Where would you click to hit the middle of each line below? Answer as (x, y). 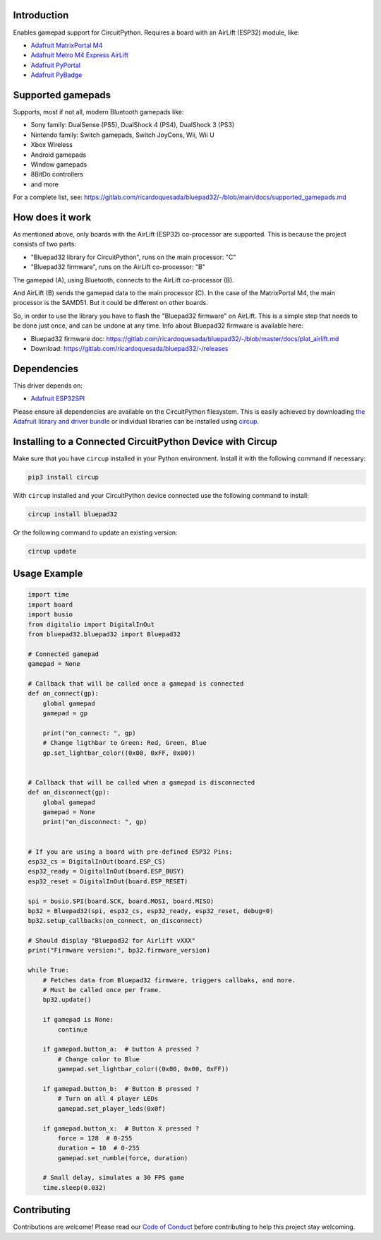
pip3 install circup (63, 477)
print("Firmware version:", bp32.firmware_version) (119, 950)
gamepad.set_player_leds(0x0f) (111, 1108)
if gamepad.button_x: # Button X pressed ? (121, 1128)
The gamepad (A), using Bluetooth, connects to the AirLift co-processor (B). (123, 280)
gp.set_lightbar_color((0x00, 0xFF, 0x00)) (119, 753)
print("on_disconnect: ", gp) (95, 822)
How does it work (52, 217)
